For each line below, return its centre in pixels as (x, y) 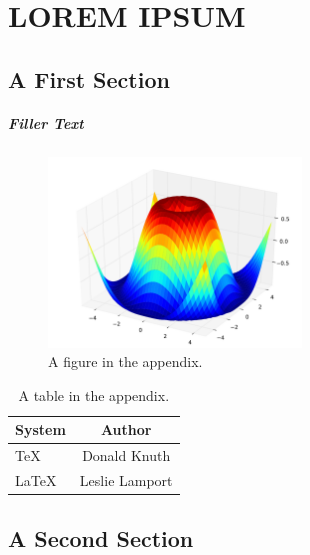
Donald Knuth (126, 455)
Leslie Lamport (126, 479)
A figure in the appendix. (125, 361)
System (40, 429)
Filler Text (46, 122)
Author (126, 429)
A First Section (89, 78)
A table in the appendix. (94, 394)
